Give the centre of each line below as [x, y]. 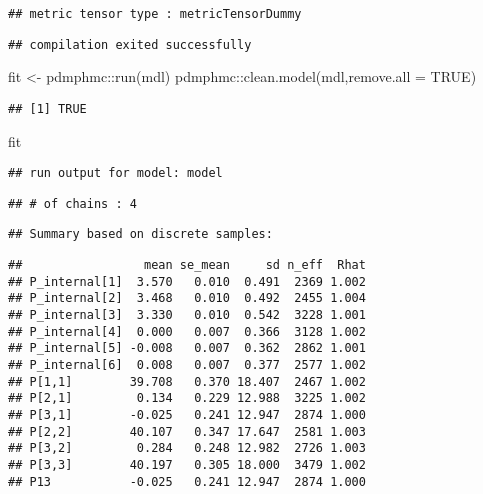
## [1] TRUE [47, 108]
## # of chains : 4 [72, 203]
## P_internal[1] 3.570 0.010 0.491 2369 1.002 [187, 281]
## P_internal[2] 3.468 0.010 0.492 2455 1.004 [187, 298]
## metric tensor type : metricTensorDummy [155, 14]
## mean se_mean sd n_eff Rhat [187, 265]
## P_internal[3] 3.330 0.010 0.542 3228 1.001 [187, 315]
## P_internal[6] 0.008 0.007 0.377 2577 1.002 [187, 365]
